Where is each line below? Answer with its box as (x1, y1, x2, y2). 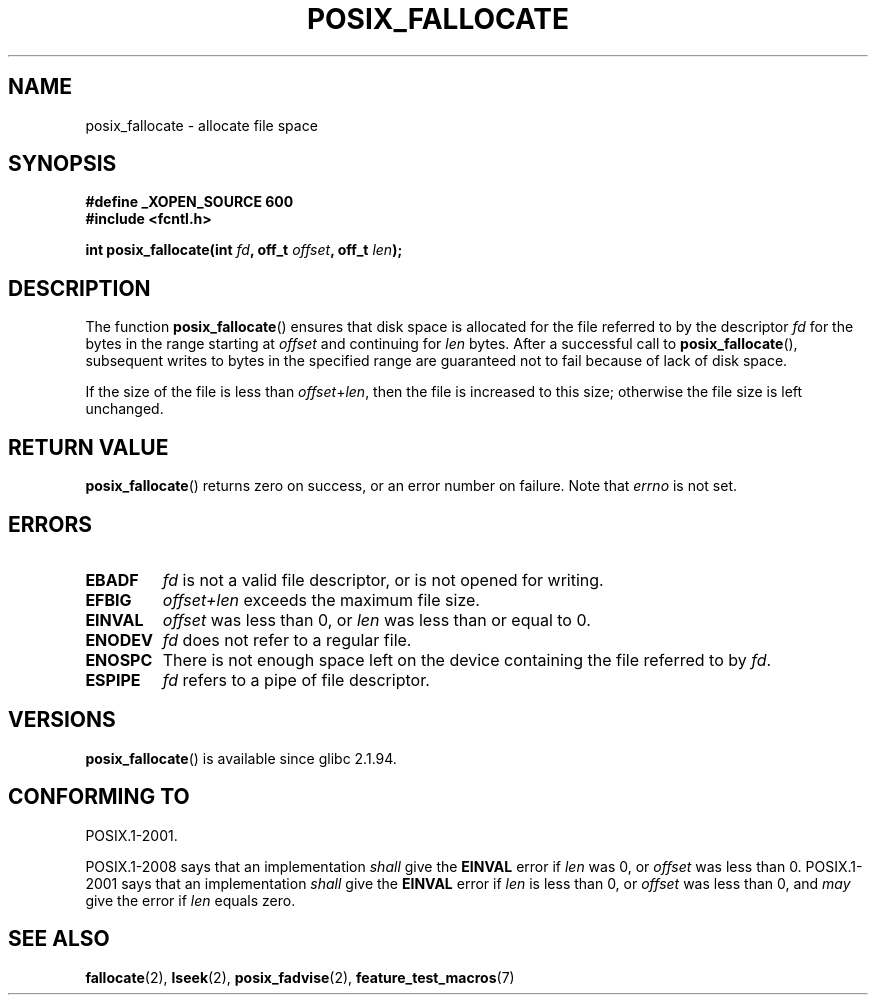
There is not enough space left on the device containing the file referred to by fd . (162, 649, 772, 670)
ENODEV (85, 629, 153, 650)
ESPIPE (85, 669, 141, 690)
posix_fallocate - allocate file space (85, 116, 318, 134)
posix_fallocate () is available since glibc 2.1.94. (85, 749, 397, 767)
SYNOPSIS (8, 151, 117, 177)
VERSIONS (8, 707, 116, 733)
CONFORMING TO (8, 784, 190, 810)
